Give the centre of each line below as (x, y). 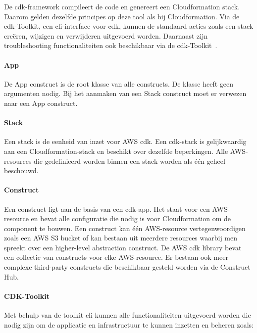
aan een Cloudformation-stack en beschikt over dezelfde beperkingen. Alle (116, 151)
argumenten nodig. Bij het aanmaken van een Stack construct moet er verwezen (125, 93)
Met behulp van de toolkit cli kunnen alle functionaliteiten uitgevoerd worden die (128, 315)
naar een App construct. (41, 103)
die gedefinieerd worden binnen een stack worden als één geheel (129, 161)
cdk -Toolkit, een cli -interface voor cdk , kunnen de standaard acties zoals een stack (129, 26)
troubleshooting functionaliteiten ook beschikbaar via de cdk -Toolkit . (111, 45)
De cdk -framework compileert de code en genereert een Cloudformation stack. (122, 6)
